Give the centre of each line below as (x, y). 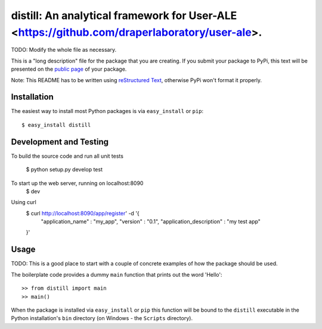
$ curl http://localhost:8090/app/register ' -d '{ (83, 213)
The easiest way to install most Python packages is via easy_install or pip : (107, 111)
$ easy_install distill (56, 125)
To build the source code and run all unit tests (67, 156)
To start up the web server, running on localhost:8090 (77, 183)
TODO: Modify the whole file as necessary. (64, 50)
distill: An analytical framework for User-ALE (124, 15)
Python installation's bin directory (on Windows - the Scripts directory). (102, 318)
